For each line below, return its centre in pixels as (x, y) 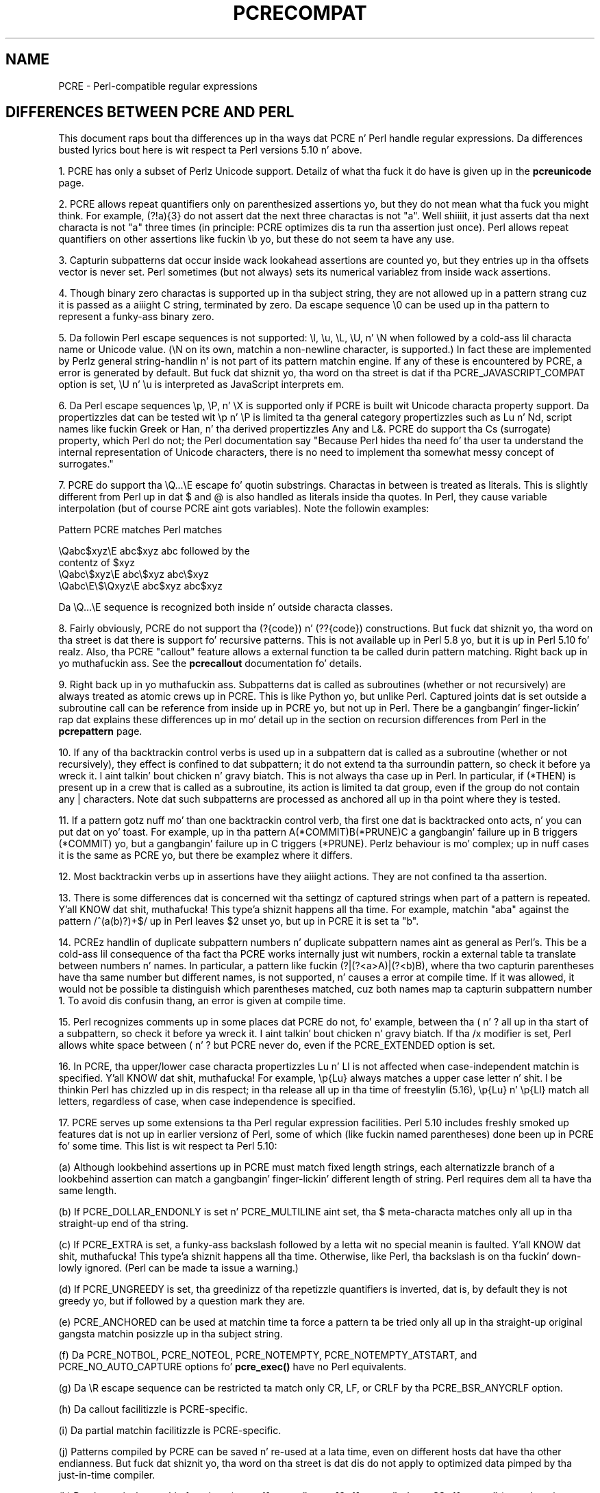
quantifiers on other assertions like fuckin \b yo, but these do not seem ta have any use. (257, 239)
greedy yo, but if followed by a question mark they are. (182, 1301)
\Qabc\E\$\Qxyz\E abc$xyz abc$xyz (141, 586)
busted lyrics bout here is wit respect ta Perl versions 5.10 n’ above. (210, 150)
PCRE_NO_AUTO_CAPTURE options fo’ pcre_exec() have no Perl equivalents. (233, 1367)
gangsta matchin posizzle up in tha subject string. (171, 1334)
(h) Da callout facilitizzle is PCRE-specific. (153, 1409)
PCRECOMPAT (300, 13)
